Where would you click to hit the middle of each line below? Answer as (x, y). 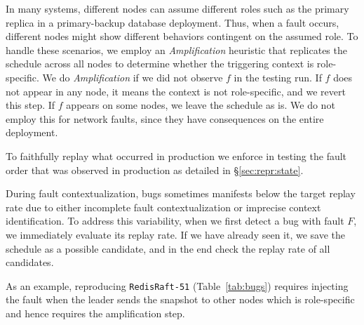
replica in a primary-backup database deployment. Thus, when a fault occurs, (173, 22)
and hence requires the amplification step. (95, 313)
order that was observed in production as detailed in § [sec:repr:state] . (155, 170)
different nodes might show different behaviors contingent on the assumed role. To (182, 36)
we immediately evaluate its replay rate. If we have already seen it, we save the (176, 234)
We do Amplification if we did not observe (133, 77)
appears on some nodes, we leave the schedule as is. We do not (201, 105)
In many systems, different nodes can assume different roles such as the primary (177, 8)
